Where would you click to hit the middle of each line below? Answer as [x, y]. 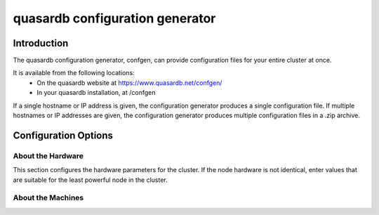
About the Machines [48, 198]
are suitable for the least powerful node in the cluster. [90, 180]
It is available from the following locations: [74, 73]
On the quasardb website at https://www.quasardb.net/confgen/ [129, 83]
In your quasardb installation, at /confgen [96, 93]
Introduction [41, 43]
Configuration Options [63, 135]
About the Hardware [48, 156]
